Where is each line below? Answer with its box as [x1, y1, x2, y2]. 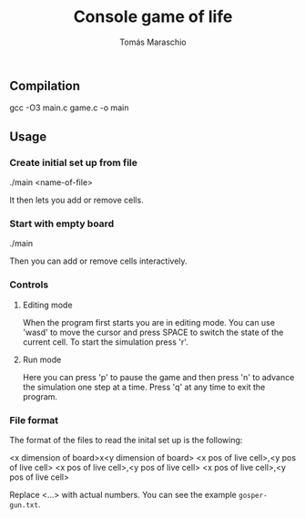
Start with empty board [9, 217, 115, 230]
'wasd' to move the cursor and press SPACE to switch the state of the [22, 327, 284, 337]
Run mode [22, 354, 62, 365]
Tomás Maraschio [119, 36, 187, 47]
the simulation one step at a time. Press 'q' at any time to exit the [22, 381, 266, 392]
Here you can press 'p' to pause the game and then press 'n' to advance [22, 371, 295, 382]
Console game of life [73, 6, 233, 27]
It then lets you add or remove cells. [9, 194, 144, 206]
